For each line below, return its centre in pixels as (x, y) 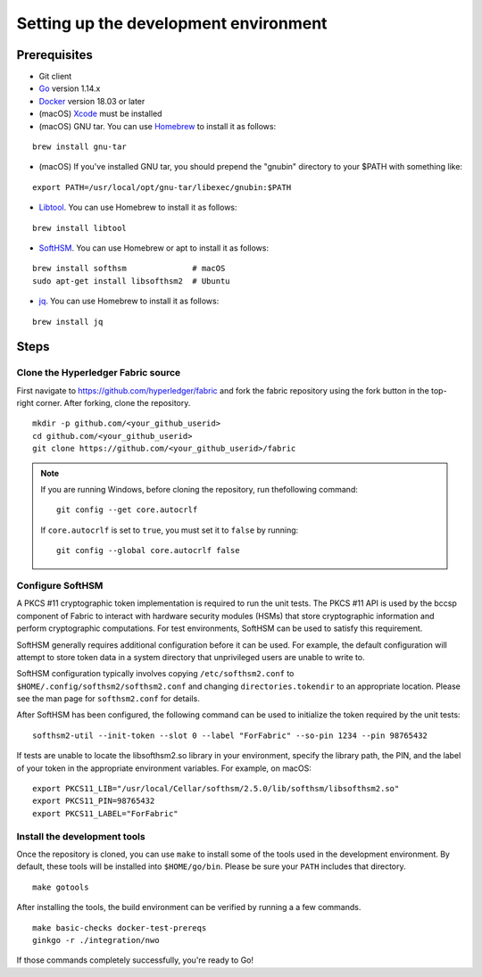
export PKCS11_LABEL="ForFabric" (105, 813)
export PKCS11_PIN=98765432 (94, 801)
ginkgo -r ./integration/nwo (96, 940)
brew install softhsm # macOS (129, 269)
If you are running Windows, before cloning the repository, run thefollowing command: (199, 490)
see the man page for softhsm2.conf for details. (108, 699)
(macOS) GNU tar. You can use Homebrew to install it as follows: (158, 126)
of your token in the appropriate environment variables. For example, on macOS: (164, 768)
